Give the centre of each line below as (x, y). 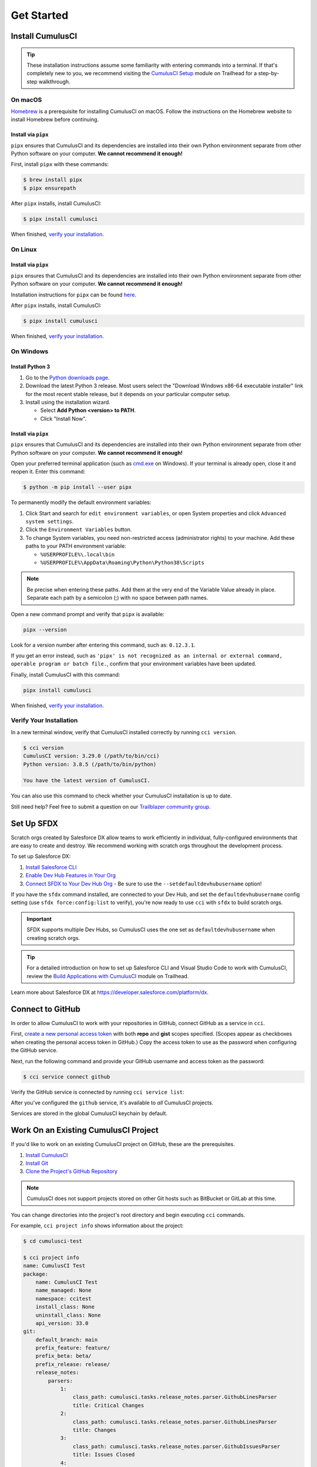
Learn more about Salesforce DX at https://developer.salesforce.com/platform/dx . (110, 992)
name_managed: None (64, 1290)
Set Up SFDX (35, 824)
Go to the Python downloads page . (68, 377)
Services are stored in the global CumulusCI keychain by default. (89, 1113)
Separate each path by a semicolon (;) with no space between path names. (117, 598)
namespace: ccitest (64, 1299)
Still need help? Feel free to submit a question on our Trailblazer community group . (111, 806)
